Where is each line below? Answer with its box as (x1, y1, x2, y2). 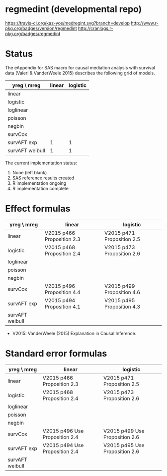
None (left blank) (12, 169, 47, 175)
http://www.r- (131, 20, 159, 26)
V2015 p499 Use (103, 427, 145, 434)
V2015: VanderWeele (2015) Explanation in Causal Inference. (12, 330, 137, 336)
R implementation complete (12, 185, 69, 191)
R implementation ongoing (12, 180, 67, 186)
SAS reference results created (12, 175, 75, 181)
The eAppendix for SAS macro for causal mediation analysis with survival (5, 64, 155, 70)
